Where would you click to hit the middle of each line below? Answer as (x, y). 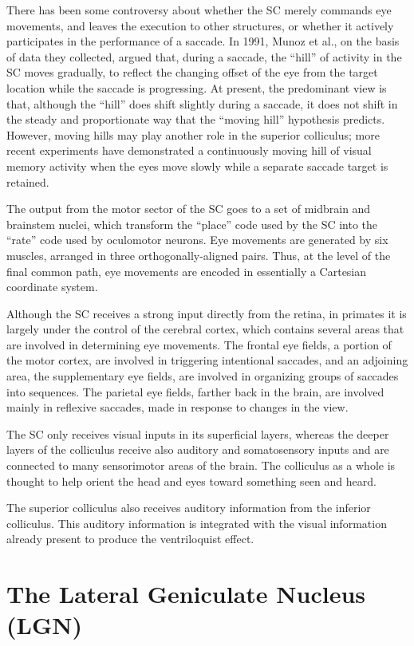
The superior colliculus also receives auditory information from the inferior (189, 508)
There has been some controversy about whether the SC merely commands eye (199, 10)
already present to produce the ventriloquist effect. (130, 539)
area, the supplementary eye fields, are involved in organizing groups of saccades (203, 376)
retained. (28, 181)
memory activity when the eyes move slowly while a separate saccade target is (197, 165)
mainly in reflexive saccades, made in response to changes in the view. (177, 407)
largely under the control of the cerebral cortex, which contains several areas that (205, 329)
